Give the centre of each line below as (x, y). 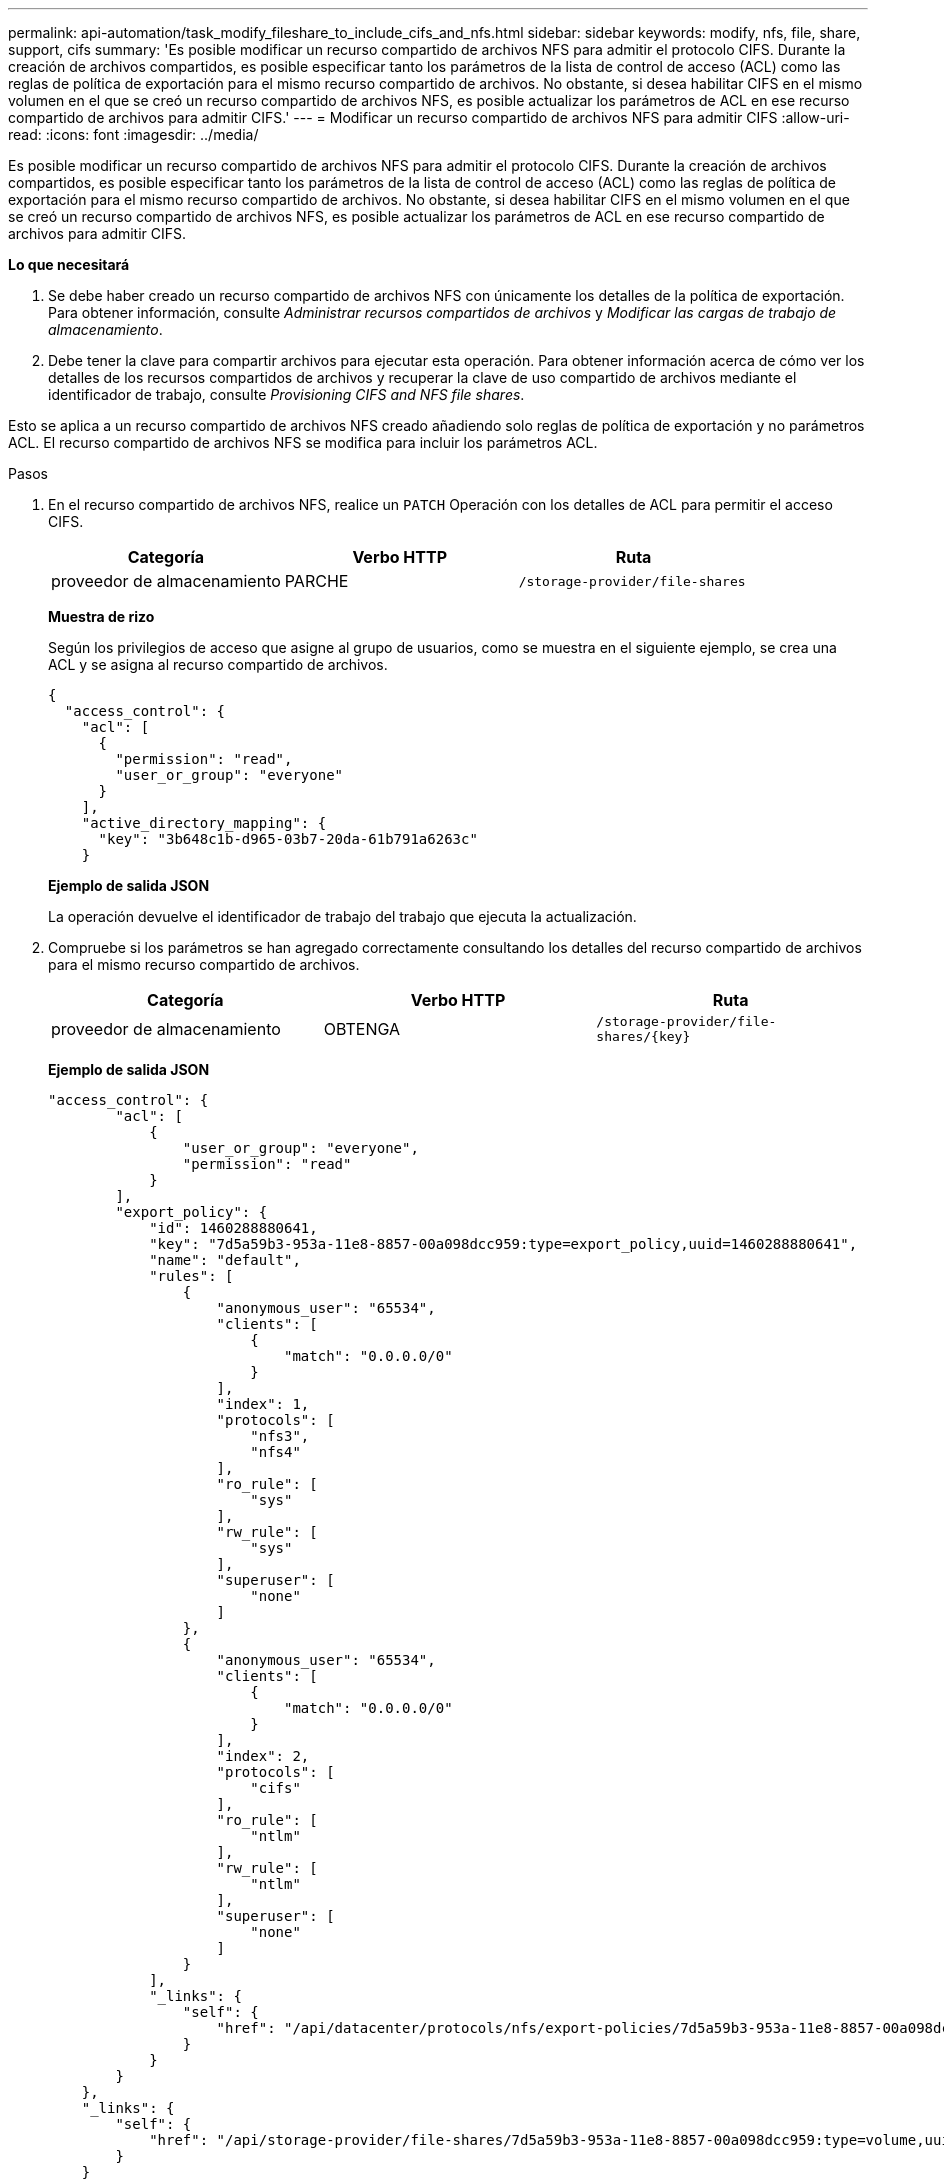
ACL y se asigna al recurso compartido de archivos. (218, 664)
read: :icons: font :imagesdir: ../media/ (133, 134)
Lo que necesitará (69, 264)
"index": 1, (263, 1404)
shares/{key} (643, 1036)
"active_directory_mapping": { (204, 823)
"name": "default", (225, 1260)
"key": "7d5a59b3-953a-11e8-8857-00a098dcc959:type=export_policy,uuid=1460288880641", (503, 1244)
